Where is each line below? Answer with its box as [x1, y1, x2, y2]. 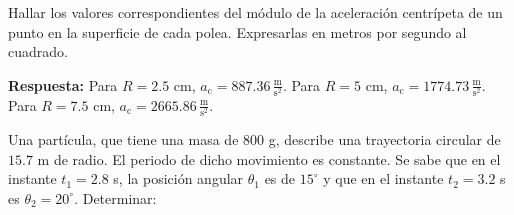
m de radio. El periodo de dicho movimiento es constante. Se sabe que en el [37, 148, 501, 169]
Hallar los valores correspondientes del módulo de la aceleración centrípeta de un [8, 2, 503, 22]
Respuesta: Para [8, 74, 118, 95]
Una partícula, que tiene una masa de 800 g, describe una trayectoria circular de [8, 129, 501, 150]
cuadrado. [8, 41, 68, 62]
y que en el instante [323, 168, 444, 189]
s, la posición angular [113, 168, 244, 189]
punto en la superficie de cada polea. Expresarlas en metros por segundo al [8, 21, 467, 42]
